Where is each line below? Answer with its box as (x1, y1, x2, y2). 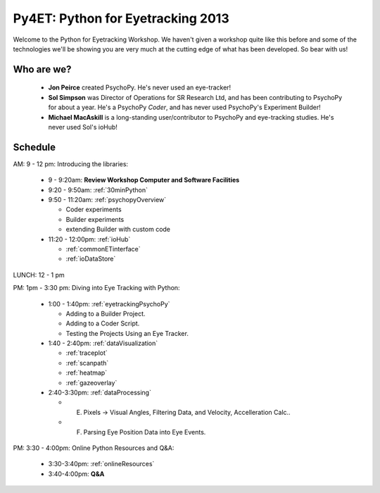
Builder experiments (65, 215, 125, 223)
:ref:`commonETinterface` (65, 244, 141, 253)
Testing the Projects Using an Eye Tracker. (65, 329, 189, 337)
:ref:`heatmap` (65, 368, 108, 377)
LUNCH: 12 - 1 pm (13, 270, 65, 279)
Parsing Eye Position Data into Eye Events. (83, 428, 206, 436)
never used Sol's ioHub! (48, 123, 118, 131)
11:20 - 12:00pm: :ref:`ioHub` (48, 235, 131, 243)
